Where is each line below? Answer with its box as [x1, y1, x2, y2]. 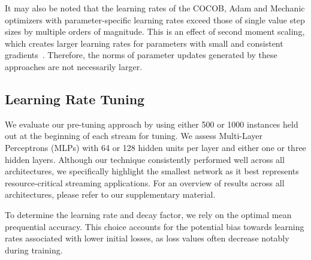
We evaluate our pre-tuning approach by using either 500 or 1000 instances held [5, 117, 298, 130]
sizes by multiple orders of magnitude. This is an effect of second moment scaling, [5, 25, 305, 38]
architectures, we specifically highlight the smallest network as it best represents [5, 165, 299, 177]
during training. [5, 243, 63, 256]
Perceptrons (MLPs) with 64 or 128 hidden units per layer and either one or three [5, 141, 306, 153]
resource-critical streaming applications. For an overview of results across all [5, 176, 285, 189]
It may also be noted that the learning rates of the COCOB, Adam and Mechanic [5, 2, 305, 14]
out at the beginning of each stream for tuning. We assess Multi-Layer [5, 129, 263, 142]
